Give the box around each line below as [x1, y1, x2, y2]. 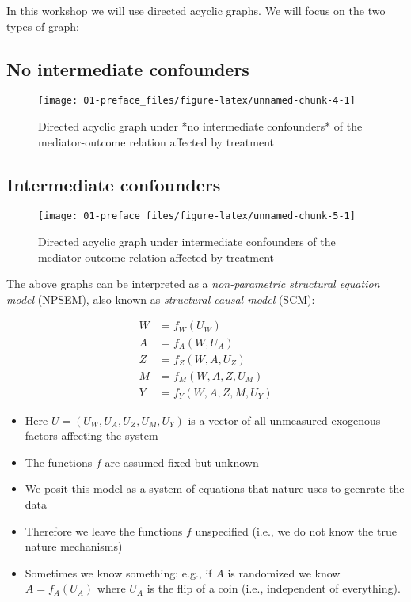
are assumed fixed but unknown [105, 453, 259, 470]
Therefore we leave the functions [25, 522, 183, 539]
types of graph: [6, 17, 79, 34]
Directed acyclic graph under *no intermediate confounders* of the [38, 118, 363, 134]
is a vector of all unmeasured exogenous [188, 411, 381, 428]
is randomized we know [227, 564, 341, 581]
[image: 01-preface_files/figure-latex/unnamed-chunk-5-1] [38, 210, 356, 222]
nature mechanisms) [25, 538, 123, 555]
